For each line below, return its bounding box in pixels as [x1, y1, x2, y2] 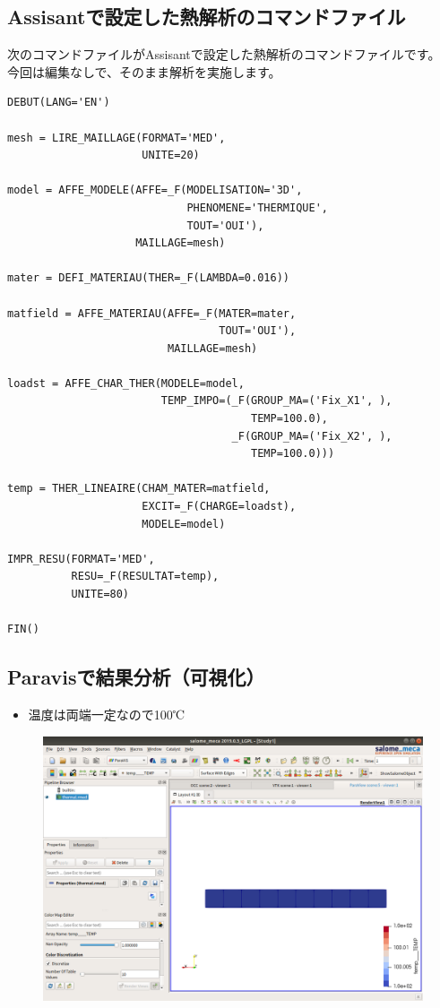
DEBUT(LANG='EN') [7, 96, 110, 109]
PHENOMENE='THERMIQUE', [186, 201, 328, 214]
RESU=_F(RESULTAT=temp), [71, 570, 220, 583]
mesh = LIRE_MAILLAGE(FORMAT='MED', [7, 131, 226, 144]
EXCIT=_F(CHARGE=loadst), [142, 500, 297, 513]
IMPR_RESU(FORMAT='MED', [7, 552, 155, 565]
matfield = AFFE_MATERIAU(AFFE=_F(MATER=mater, [7, 306, 297, 320]
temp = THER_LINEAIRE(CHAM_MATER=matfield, [7, 482, 271, 495]
